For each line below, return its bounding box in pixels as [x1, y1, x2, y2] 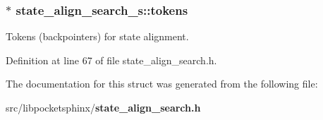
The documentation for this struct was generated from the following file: [6, 76, 318, 91]
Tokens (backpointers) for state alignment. [6, 29, 189, 44]
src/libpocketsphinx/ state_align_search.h [6, 100, 201, 114]
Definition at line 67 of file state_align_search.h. [6, 52, 217, 67]
